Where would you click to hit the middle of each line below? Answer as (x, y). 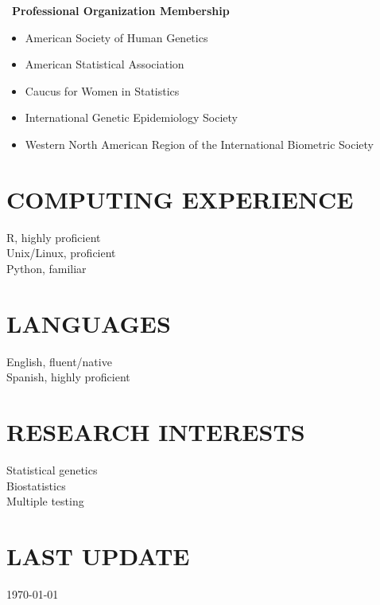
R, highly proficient (54, 237)
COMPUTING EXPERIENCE (180, 199)
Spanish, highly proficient (68, 377)
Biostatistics (36, 485)
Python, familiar (47, 268)
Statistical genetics (52, 469)
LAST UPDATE (98, 555)
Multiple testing (45, 501)
